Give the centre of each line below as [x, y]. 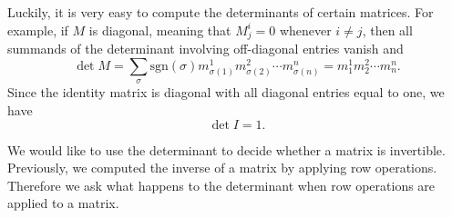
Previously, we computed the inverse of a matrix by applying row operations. [222, 168]
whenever [305, 30]
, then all [387, 30]
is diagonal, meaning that [160, 30]
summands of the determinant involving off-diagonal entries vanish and [205, 49]
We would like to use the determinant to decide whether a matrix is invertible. [226, 149]
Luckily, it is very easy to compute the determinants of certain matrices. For [221, 12]
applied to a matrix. [63, 203]
